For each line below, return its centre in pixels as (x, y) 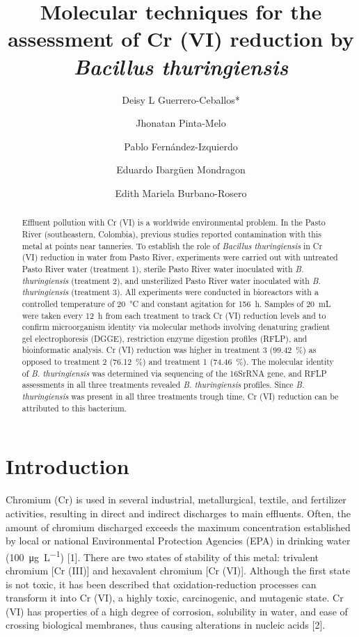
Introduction (67, 466)
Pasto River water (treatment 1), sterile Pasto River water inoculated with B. (163, 268)
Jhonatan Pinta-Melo (181, 123)
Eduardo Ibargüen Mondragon (181, 170)
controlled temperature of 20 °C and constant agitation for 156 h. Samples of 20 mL (176, 303)
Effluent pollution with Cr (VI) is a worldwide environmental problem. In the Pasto (174, 222)
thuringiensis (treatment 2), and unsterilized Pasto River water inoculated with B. (171, 280)
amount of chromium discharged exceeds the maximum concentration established (178, 527)
